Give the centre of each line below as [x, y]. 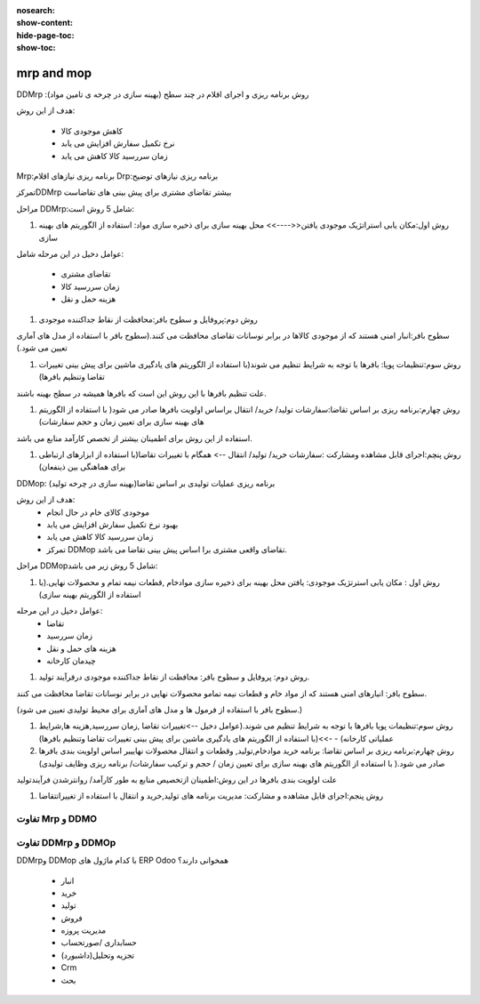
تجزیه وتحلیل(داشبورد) [98, 955]
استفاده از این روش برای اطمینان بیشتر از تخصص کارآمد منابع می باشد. [134, 438]
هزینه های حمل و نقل [81, 648]
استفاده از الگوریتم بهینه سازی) [90, 594]
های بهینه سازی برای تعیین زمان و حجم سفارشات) [121, 422]
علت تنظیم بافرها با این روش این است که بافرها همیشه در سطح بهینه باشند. [141, 393]
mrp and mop [54, 72]
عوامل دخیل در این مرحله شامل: [70, 253]
